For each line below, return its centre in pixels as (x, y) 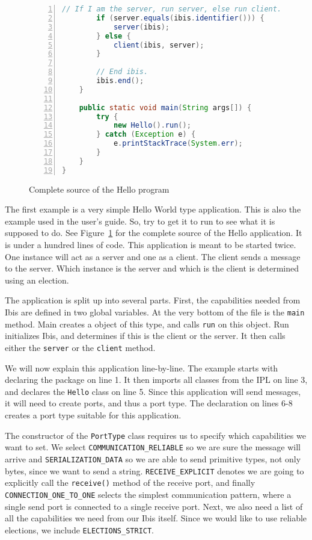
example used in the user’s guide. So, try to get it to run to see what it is (140, 221)
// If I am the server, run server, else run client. (172, 9)
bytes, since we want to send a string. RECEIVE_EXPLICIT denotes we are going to (154, 470)
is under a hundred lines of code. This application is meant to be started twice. (151, 244)
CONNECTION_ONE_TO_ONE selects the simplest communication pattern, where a (148, 494)
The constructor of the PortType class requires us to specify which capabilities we (155, 435)
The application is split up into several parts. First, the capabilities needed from (153, 300)
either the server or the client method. (80, 347)
